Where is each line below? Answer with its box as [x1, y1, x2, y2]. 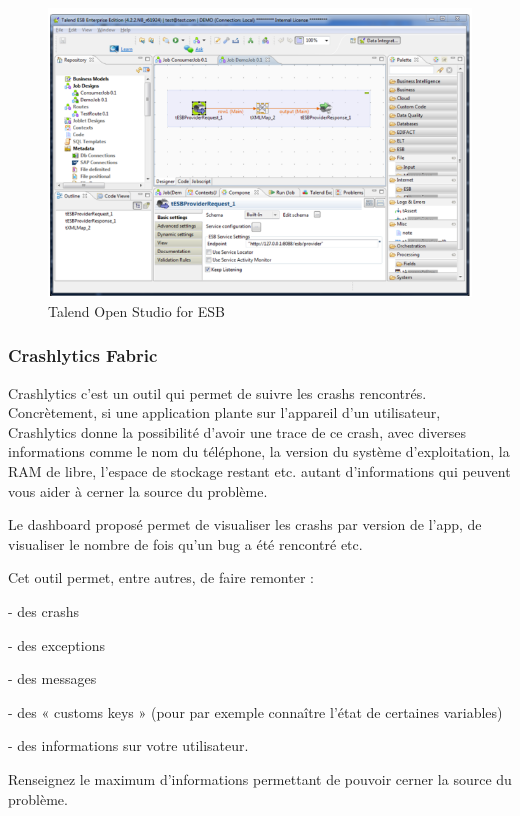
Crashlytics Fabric [8, 343, 158, 368]
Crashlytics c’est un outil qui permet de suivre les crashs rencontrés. [8, 382, 427, 403]
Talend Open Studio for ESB [48, 300, 226, 321]
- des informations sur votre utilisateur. [8, 735, 249, 756]
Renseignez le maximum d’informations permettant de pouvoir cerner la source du [8, 768, 512, 789]
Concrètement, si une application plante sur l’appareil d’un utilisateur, [8, 402, 441, 423]
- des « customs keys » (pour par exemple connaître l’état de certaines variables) [8, 701, 503, 722]
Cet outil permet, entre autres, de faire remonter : [8, 567, 314, 588]
